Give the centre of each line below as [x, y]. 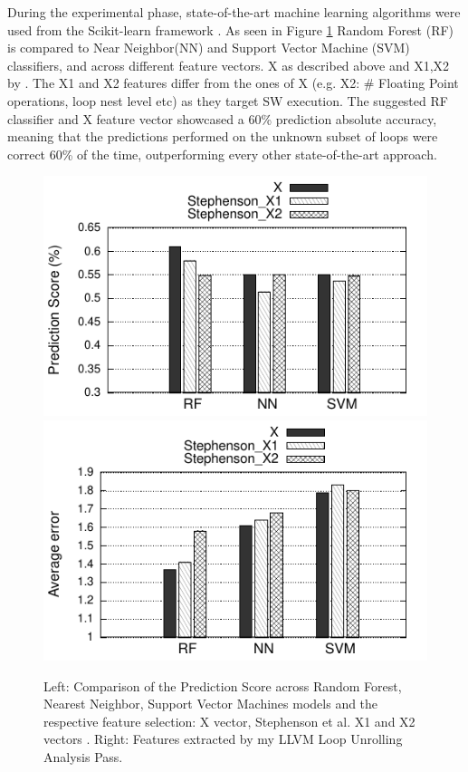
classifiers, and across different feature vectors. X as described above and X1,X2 [229, 65]
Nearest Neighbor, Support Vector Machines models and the [211, 704]
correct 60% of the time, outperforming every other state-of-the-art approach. [222, 154]
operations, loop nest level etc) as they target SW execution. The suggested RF [228, 100]
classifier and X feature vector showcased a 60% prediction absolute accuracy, [222, 118]
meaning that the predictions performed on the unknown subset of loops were [223, 136]
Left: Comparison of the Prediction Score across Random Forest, [223, 685]
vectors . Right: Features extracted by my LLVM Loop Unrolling [223, 739]
